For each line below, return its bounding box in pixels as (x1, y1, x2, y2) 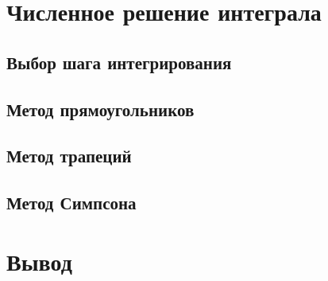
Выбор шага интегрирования (6, 49, 232, 74)
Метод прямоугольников (6, 96, 195, 121)
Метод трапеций (6, 143, 132, 168)
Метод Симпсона (6, 190, 137, 215)
